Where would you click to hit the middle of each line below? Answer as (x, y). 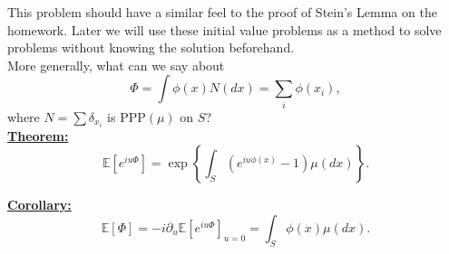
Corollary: (39, 205)
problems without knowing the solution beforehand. (151, 47)
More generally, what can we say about (116, 65)
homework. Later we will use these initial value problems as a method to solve (224, 29)
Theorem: (38, 135)
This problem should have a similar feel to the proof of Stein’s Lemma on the (222, 12)
